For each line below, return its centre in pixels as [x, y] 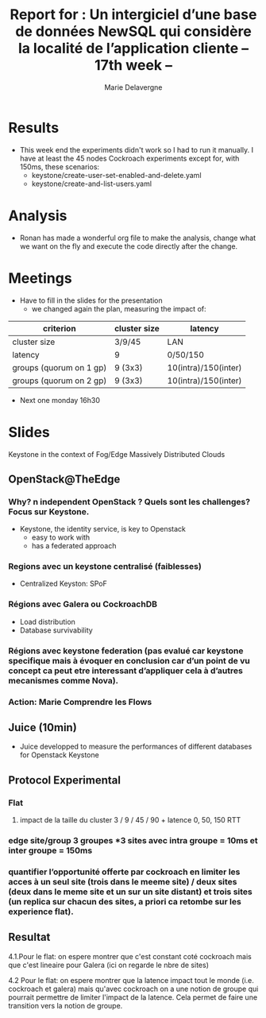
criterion [60, 328]
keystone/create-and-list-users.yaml [92, 184]
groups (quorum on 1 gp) [60, 367]
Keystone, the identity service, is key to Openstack [103, 529]
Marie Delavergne [133, 87]
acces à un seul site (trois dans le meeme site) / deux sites [123, 881]
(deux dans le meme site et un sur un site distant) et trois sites [130, 892]
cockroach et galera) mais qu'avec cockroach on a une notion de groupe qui [133, 989]
